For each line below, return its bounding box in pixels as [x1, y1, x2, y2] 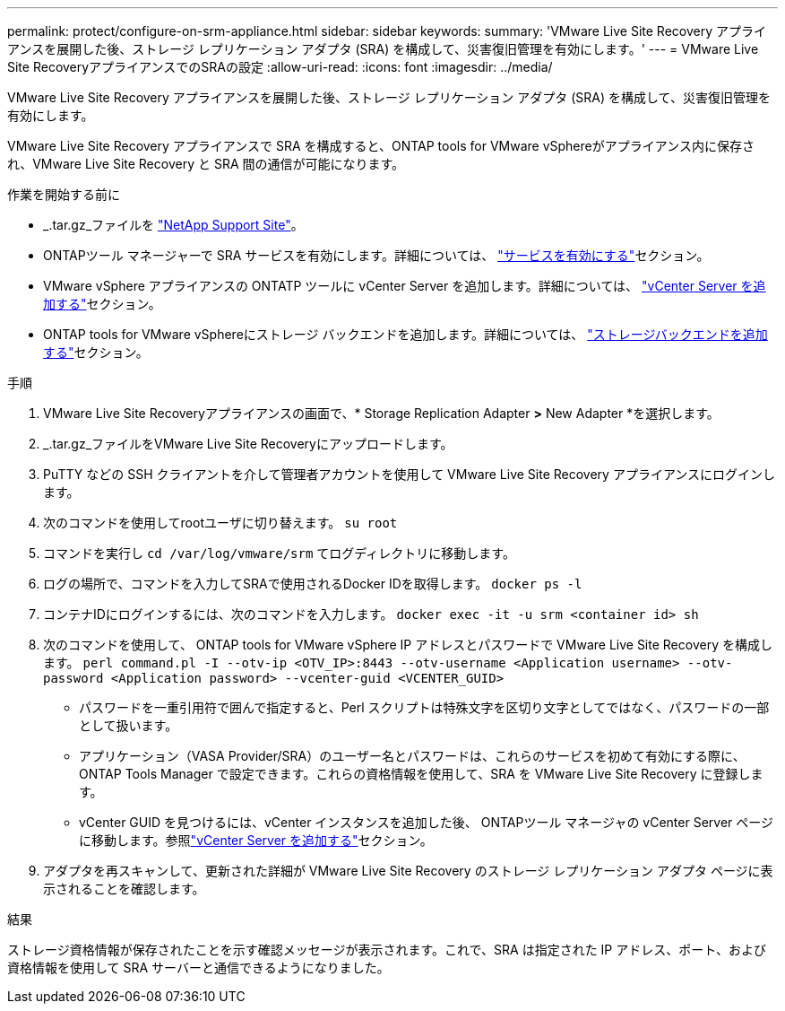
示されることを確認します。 [43, 881, 205, 896]
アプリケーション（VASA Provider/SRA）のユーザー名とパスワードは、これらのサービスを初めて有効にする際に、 [79, 748, 746, 763]
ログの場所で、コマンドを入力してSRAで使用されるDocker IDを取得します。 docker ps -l [43, 576, 582, 591]
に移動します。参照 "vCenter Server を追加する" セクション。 [79, 832, 433, 848]
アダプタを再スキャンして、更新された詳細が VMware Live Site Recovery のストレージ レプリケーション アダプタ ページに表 [43, 863, 773, 878]
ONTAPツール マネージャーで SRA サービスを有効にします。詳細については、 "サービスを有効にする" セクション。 [43, 248, 710, 263]
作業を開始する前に [7, 187, 120, 202]
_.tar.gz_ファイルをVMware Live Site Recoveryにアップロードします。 [43, 436, 453, 451]
